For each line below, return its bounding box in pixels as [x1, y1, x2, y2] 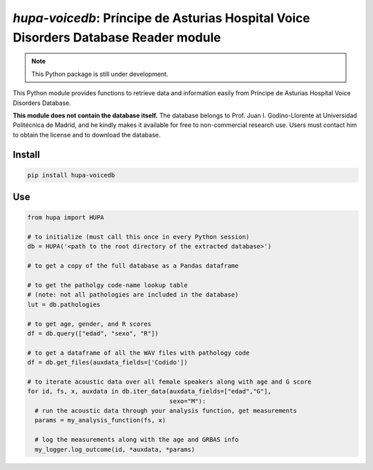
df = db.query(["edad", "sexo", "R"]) [27, 329, 159, 337]
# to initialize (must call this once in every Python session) [27, 233, 250, 241]
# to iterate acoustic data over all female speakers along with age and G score [27, 378, 312, 386]
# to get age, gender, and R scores [27, 320, 152, 328]
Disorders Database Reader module [12, 30, 221, 45]
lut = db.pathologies [27, 300, 101, 309]
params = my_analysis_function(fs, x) [35, 416, 166, 424]
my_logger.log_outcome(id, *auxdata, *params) [35, 445, 195, 453]
